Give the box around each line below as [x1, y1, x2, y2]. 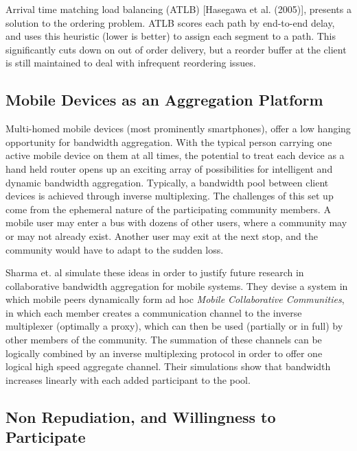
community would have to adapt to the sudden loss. [5, 242, 224, 256]
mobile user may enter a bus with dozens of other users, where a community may [5, 215, 347, 230]
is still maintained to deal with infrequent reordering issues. [5, 56, 256, 70]
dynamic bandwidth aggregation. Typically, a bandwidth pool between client [5, 175, 329, 189]
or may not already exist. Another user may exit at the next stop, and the [5, 228, 318, 243]
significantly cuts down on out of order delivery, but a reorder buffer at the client [5, 42, 347, 56]
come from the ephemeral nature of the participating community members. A [5, 202, 331, 216]
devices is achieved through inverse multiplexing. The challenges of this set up [5, 188, 334, 203]
